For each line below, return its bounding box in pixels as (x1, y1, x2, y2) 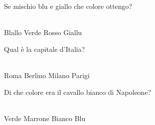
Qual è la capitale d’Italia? (4, 43, 85, 54)
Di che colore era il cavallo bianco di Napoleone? (4, 86, 151, 97)
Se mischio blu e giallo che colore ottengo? (4, 1, 132, 11)
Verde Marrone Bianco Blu (4, 113, 86, 123)
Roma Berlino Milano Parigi (4, 70, 90, 80)
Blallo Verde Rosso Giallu (4, 27, 82, 38)
